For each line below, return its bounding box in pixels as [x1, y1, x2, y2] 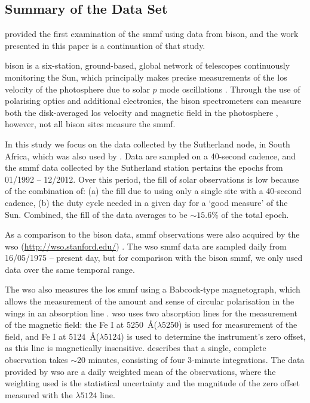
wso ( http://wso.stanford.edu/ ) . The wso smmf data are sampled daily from [5, 239, 287, 252]
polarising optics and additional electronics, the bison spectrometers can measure [5, 94, 302, 107]
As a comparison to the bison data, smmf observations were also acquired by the [5, 228, 300, 241]
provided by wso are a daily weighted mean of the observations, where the [5, 365, 276, 377]
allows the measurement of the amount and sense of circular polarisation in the [5, 295, 294, 307]
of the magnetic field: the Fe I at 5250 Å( [5, 318, 157, 331]
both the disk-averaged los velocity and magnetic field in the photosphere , [5, 106, 278, 118]
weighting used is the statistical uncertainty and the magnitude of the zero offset [5, 377, 300, 389]
